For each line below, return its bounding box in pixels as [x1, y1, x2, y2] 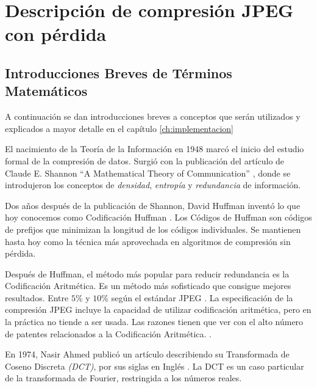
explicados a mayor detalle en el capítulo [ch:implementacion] [5, 122, 233, 134]
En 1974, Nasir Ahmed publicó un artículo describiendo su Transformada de [5, 348, 290, 361]
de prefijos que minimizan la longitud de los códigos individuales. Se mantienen [5, 222, 301, 235]
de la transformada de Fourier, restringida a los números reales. [5, 372, 242, 384]
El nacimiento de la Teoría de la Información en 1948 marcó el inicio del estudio [5, 142, 304, 155]
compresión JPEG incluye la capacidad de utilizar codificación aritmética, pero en [5, 303, 312, 316]
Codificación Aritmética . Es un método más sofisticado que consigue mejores [5, 279, 291, 292]
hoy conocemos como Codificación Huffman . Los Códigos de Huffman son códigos [5, 211, 312, 224]
